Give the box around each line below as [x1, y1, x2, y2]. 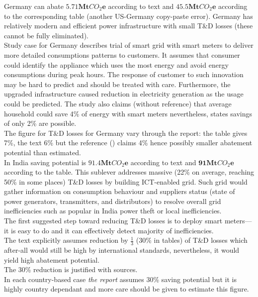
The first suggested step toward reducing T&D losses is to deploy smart [4, 215, 223, 226]
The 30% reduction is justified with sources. [4, 264, 138, 275]
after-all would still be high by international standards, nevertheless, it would [4, 245, 240, 255]
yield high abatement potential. [4, 254, 100, 265]
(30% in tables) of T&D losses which [136, 235, 248, 245]
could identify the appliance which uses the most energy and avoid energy [4, 59, 229, 70]
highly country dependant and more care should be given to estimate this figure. [4, 284, 249, 294]
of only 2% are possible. [4, 118, 77, 128]
